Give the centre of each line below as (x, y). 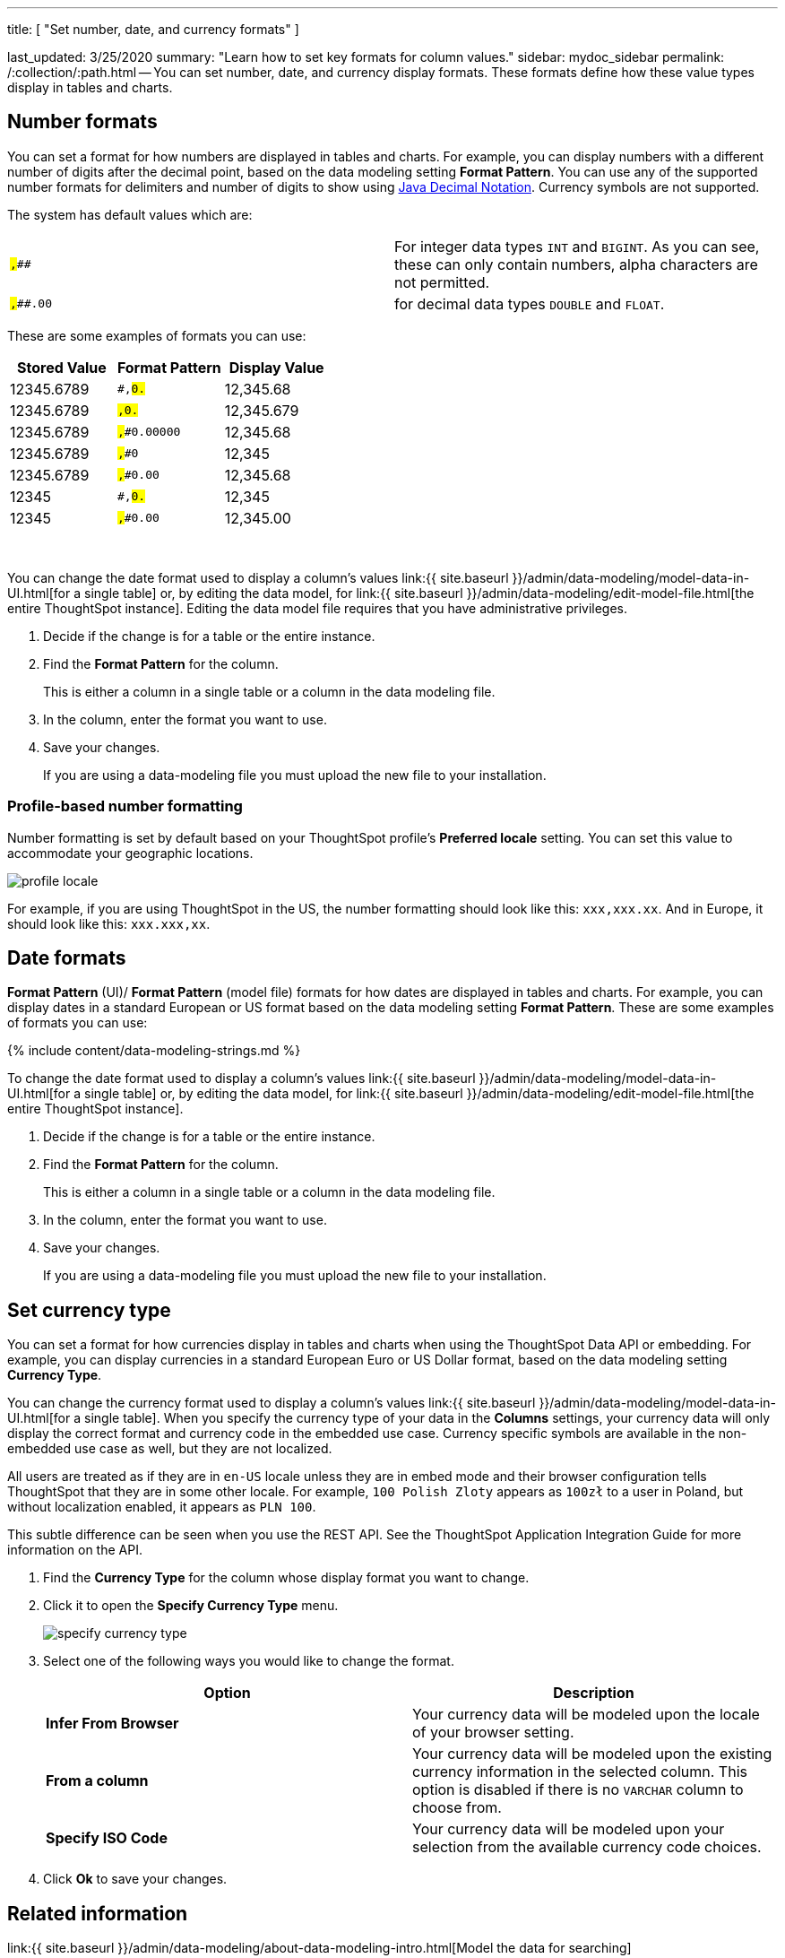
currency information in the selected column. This (580, 1772)
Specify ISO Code (107, 1838)
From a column (97, 1781)
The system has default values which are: (130, 214)
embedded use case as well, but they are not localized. (170, 1449)
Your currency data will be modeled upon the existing (592, 1754)
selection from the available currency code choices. (587, 1847)
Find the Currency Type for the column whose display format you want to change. (286, 1578)
